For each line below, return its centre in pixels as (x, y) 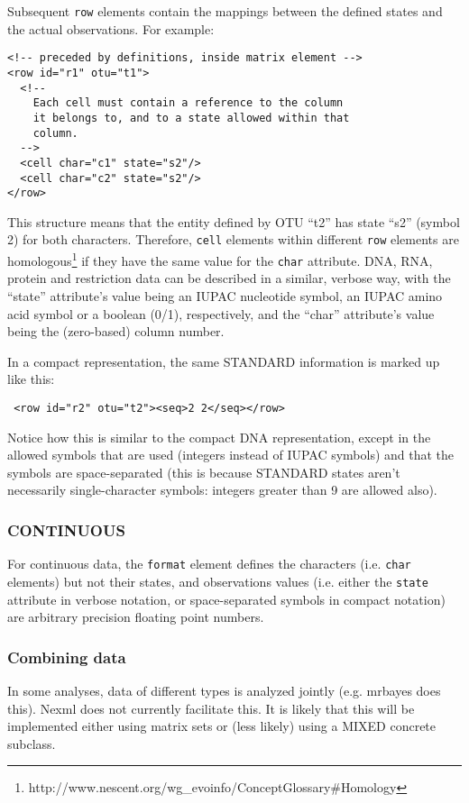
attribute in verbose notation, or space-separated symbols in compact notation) (226, 599)
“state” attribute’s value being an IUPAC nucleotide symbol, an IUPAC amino (225, 295)
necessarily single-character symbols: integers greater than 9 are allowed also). (222, 490)
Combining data (67, 657)
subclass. (32, 743)
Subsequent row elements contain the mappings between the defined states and (225, 11)
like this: (31, 379)
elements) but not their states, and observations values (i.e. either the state (218, 581)
